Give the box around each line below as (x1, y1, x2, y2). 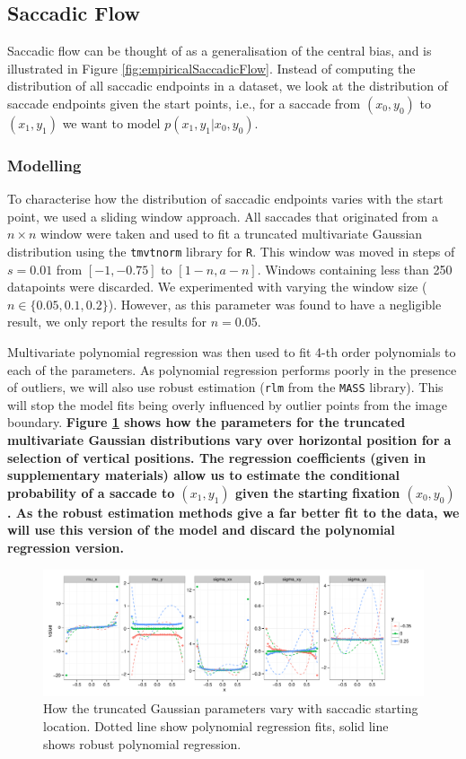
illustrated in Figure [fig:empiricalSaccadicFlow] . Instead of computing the (7, 58, 416, 77)
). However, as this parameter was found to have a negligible (108, 294, 442, 313)
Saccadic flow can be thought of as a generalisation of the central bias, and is (7, 41, 432, 60)
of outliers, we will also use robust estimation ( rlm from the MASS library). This (7, 378, 444, 397)
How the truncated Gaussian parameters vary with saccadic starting (43, 699, 418, 718)
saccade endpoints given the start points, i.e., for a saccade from (7, 93, 361, 112)
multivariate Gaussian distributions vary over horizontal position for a (7, 431, 452, 449)
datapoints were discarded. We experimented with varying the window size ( (7, 277, 427, 296)
